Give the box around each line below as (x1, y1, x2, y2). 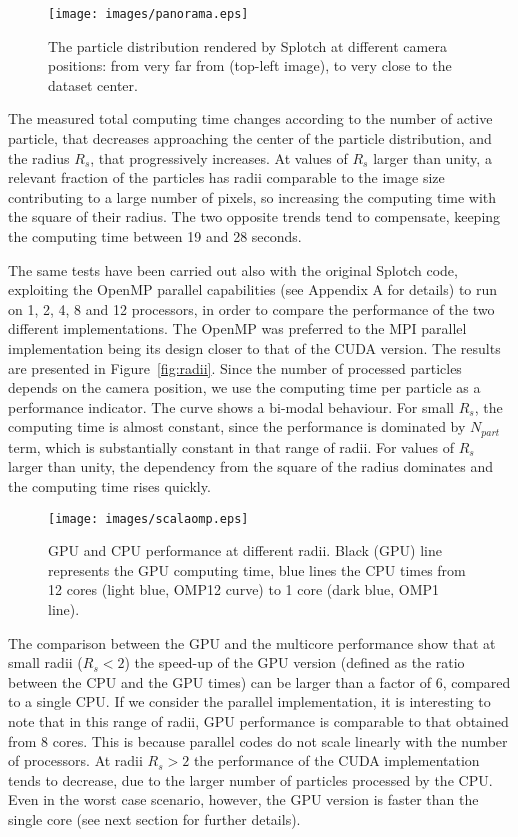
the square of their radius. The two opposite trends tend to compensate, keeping (8, 206, 501, 227)
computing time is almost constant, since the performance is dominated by (8, 416, 466, 437)
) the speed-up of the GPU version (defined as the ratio (124, 652, 465, 673)
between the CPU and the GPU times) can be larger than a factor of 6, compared (8, 671, 511, 692)
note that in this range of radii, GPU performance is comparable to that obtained (8, 710, 509, 731)
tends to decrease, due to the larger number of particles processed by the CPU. (8, 769, 493, 790)
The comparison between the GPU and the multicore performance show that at (8, 632, 496, 653)
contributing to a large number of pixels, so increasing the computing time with (8, 186, 497, 207)
